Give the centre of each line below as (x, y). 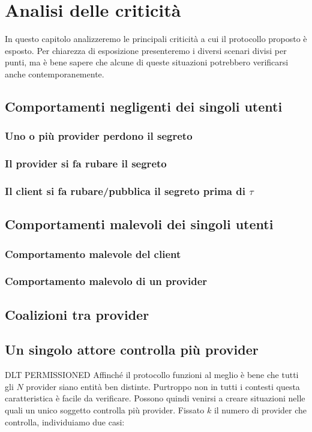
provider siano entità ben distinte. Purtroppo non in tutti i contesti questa (163, 386)
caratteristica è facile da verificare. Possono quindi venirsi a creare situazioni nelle (155, 398)
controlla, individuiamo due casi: (65, 421)
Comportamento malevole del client (93, 253)
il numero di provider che (260, 410)
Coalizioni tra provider (77, 314)
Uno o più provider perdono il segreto (99, 136)
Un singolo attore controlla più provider (132, 349)
